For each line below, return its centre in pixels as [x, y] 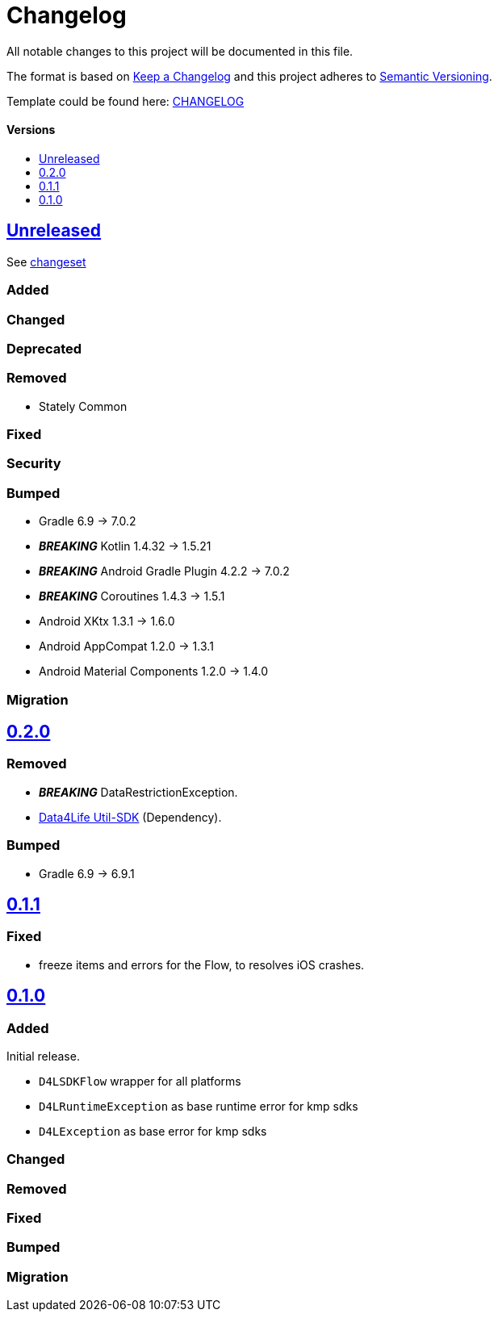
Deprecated [44, 348]
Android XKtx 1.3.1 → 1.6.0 [107, 621]
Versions [31, 130]
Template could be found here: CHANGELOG [126, 101]
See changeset [46, 262]
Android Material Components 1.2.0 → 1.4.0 [154, 672]
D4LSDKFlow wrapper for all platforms [140, 1081]
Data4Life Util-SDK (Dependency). [130, 817]
